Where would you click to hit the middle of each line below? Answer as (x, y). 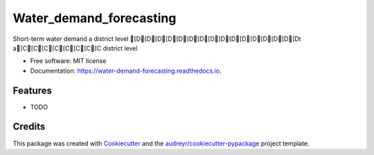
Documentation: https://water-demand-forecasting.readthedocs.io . (126, 71)
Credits (29, 127)
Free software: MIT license (68, 61)
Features (32, 90)
